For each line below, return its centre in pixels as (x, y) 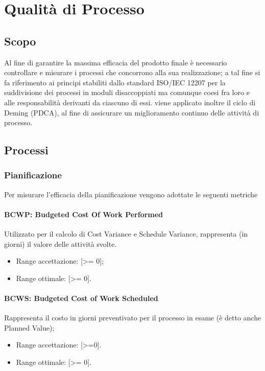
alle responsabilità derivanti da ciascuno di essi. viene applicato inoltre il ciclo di (130, 102)
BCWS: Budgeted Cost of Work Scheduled (81, 298)
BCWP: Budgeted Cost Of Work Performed (84, 214)
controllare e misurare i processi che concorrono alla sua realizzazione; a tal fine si (132, 72)
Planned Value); (29, 327)
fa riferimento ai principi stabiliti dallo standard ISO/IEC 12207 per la (115, 82)
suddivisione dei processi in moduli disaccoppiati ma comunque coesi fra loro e (127, 92)
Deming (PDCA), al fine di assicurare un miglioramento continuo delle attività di (132, 112)
